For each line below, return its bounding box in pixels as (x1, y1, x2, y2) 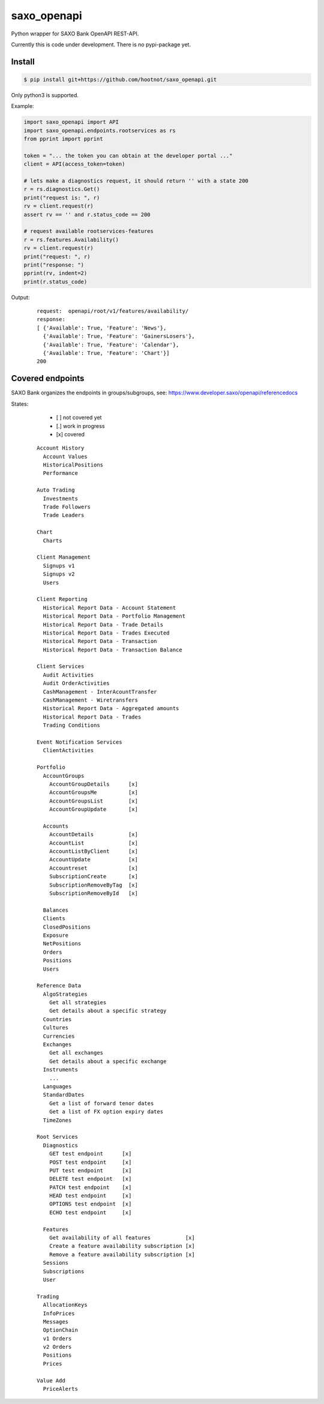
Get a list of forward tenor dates (49, 1100, 154, 1107)
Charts (43, 537, 62, 544)
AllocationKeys (43, 1301, 88, 1309)
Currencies (43, 1032, 75, 1040)
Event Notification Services (37, 738, 122, 746)
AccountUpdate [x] (49, 856, 138, 863)
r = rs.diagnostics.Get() (23, 186, 100, 193)
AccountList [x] (49, 839, 138, 846)
